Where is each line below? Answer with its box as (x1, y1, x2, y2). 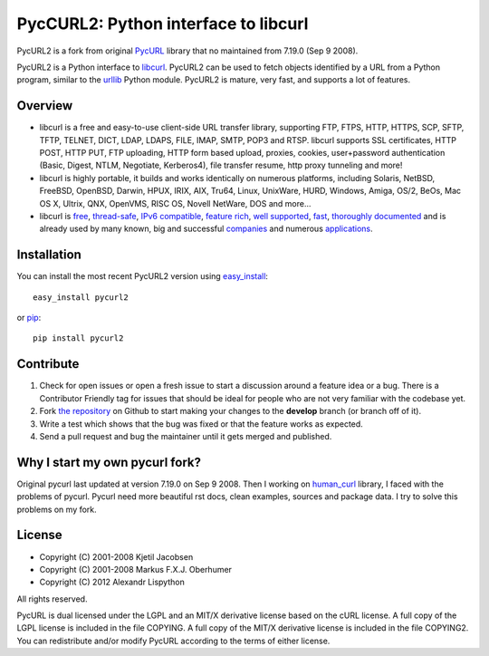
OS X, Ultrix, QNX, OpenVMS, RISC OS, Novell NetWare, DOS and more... (39, 198, 312, 208)
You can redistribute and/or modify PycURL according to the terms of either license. (16, 635, 331, 646)
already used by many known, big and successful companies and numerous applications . (39, 223, 373, 235)
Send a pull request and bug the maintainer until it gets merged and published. (39, 430, 332, 441)
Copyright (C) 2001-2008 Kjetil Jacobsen (39, 551, 194, 562)
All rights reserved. (16, 593, 88, 604)
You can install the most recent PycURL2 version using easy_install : (16, 271, 269, 282)
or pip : (16, 313, 42, 323)
